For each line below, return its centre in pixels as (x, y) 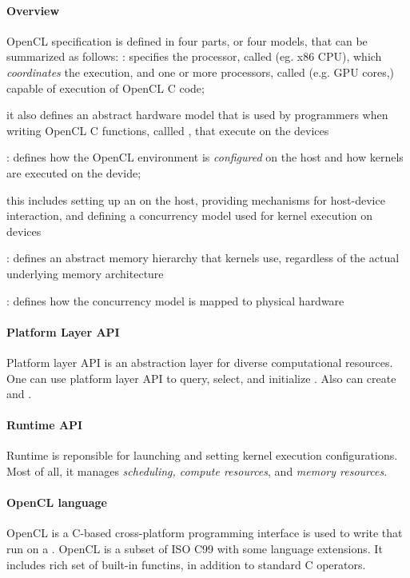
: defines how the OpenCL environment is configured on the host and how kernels (205, 157)
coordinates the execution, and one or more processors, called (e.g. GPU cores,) (201, 72)
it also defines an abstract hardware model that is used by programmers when (197, 115)
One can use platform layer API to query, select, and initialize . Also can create (201, 378)
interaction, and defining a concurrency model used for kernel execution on (190, 215)
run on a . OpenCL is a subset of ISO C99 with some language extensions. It (195, 549)
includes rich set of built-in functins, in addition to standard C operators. (186, 564)
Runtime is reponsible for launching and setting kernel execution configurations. (202, 455)
